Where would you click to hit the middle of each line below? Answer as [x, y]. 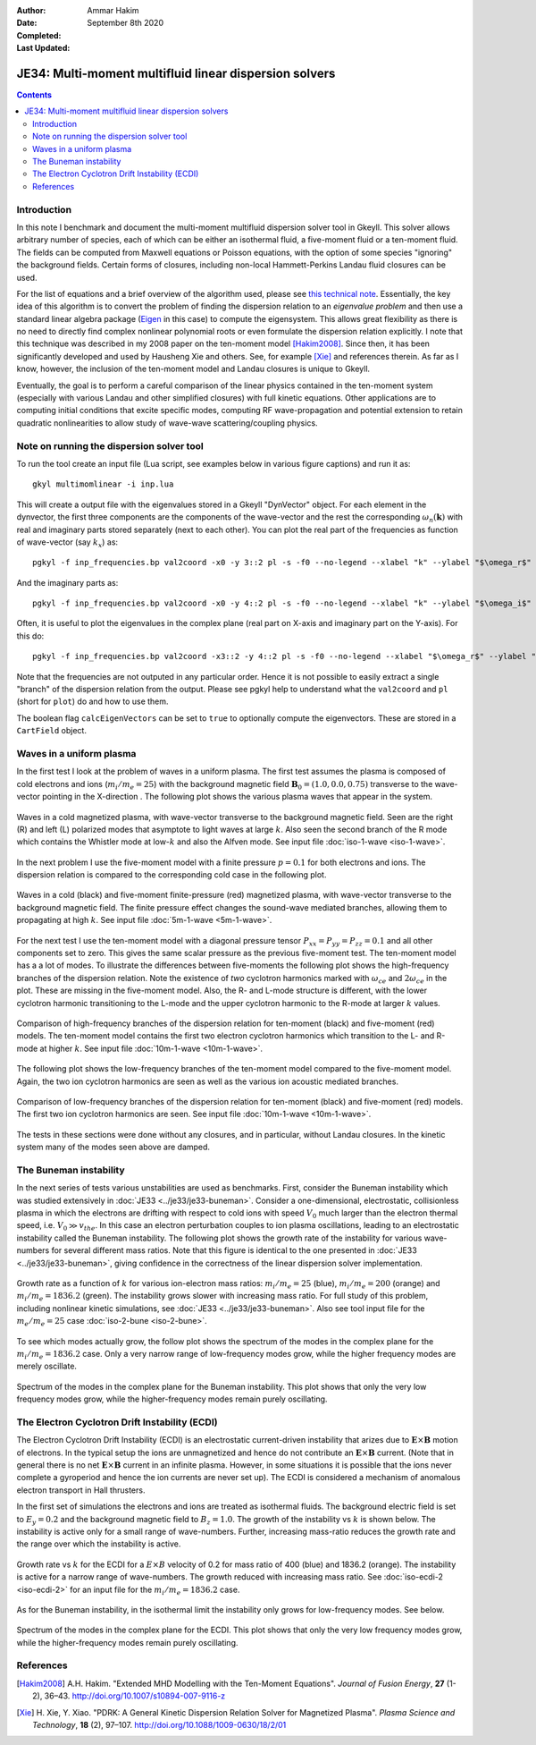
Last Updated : [43, 48]
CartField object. [51, 731]
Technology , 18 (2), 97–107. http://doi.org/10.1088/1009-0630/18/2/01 [159, 1725]
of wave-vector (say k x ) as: [67, 543]
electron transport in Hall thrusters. [81, 1490]
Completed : [39, 35]
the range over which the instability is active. [99, 1544]
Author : [31, 10]
